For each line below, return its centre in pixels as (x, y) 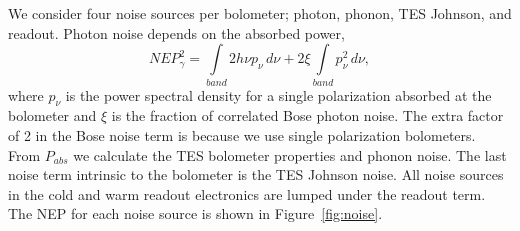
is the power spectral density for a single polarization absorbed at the (278, 94)
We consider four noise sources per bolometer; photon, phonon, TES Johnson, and (260, 13)
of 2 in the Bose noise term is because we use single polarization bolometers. (242, 134)
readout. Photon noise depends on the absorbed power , (176, 32)
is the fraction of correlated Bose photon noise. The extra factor (307, 115)
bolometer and (52, 115)
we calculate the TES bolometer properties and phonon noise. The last (290, 154)
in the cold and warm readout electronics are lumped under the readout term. (247, 193)
